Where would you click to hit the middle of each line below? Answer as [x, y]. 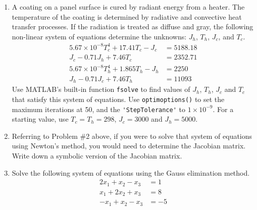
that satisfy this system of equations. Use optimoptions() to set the [118, 99]
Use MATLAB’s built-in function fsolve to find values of [101, 89]
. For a [223, 109]
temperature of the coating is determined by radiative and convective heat [127, 16]
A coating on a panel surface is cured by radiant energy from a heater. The [128, 7]
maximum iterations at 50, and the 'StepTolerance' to [98, 109]
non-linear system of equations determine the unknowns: [99, 36]
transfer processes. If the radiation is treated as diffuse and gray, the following [133, 27]
